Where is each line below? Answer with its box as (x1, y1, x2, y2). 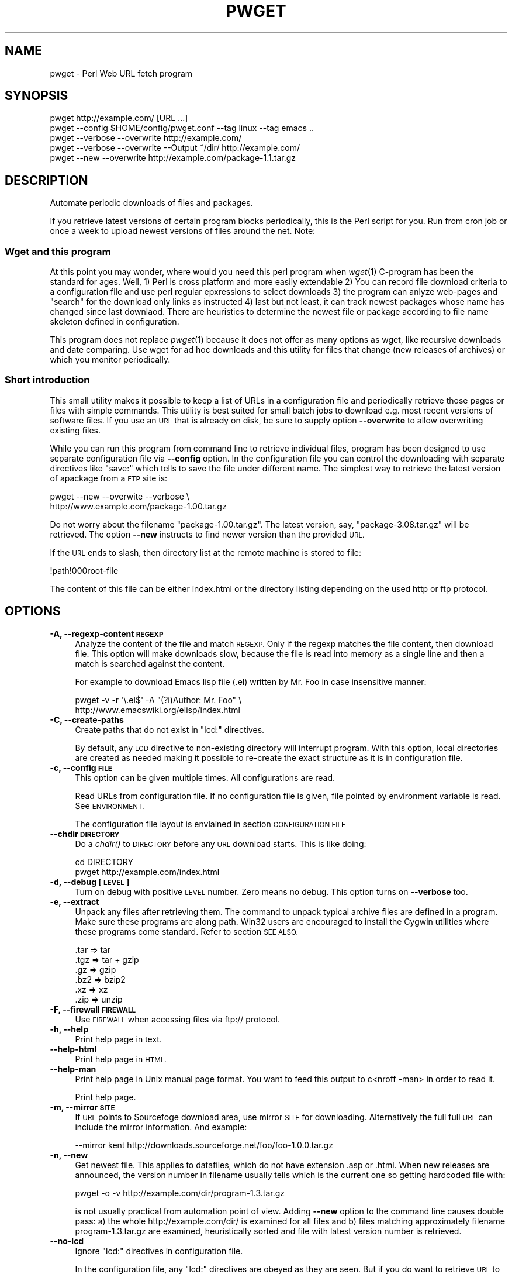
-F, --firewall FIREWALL (50, 1004, 136, 1014)
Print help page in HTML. (75, 1053, 167, 1064)
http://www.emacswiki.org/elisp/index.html (75, 704, 240, 715)
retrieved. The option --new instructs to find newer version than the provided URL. (50, 529, 365, 539)
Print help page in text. (75, 1034, 162, 1044)
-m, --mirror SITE (50, 1101, 115, 1112)
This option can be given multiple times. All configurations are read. (75, 772, 335, 783)
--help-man (50, 1063, 96, 1074)
